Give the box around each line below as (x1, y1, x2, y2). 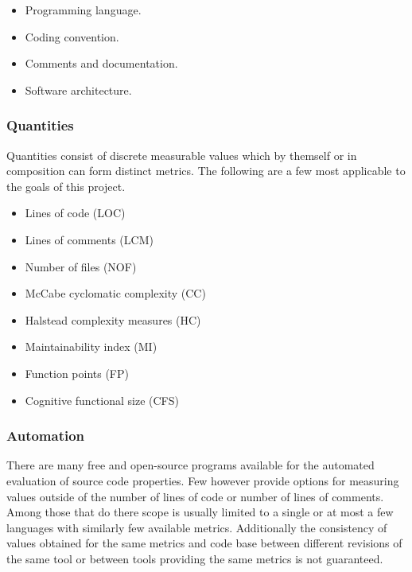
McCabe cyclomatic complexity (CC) (25, 285, 206, 302)
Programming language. (25, 2, 142, 18)
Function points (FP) (25, 364, 129, 381)
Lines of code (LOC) (25, 204, 126, 221)
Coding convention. (25, 28, 119, 45)
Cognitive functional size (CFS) (25, 391, 179, 408)
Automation (6, 426, 85, 446)
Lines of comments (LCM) (25, 231, 154, 247)
